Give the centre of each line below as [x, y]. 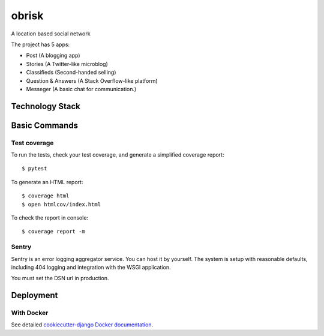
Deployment [34, 295]
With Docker [30, 313]
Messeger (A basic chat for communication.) [81, 89]
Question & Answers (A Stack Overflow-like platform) [92, 80]
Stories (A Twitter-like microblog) [67, 64]
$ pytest [34, 169]
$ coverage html [46, 196]
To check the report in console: [50, 218]
